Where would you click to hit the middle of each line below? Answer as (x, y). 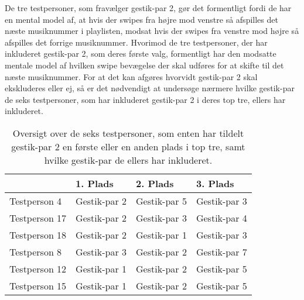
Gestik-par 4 (221, 218)
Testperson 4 (36, 201)
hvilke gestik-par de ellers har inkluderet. (128, 160)
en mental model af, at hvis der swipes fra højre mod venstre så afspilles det (141, 19)
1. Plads (95, 183)
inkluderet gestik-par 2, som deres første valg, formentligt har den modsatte (141, 54)
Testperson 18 (38, 235)
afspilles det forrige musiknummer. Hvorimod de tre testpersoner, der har (136, 42)
